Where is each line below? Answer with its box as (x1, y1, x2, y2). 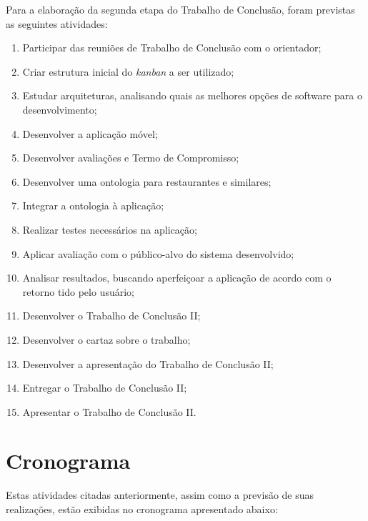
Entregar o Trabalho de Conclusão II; (22, 380, 187, 395)
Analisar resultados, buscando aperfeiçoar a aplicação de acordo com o (22, 270, 332, 285)
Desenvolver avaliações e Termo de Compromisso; (22, 150, 239, 165)
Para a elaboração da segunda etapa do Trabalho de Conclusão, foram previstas (6, 2, 355, 16)
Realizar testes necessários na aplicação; (22, 222, 197, 237)
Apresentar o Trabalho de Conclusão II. (22, 404, 197, 419)
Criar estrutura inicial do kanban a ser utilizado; (22, 64, 234, 79)
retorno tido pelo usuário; (22, 284, 134, 299)
